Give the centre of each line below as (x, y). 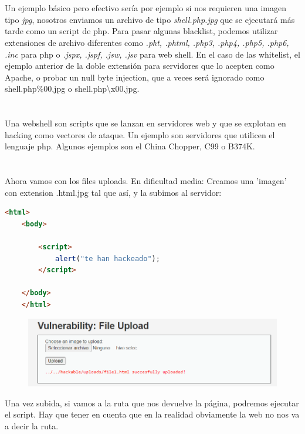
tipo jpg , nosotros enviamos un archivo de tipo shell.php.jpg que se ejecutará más (150, 19)
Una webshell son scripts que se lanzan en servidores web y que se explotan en (145, 123)
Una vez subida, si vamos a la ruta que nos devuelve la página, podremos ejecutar (152, 403)
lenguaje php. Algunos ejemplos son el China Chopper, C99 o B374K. (130, 146)
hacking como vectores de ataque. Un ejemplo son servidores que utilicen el (140, 134)
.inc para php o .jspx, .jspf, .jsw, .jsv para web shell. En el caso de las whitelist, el (152, 54)
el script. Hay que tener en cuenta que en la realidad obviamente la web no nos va (152, 414)
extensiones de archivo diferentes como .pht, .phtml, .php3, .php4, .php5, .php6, (147, 42)
